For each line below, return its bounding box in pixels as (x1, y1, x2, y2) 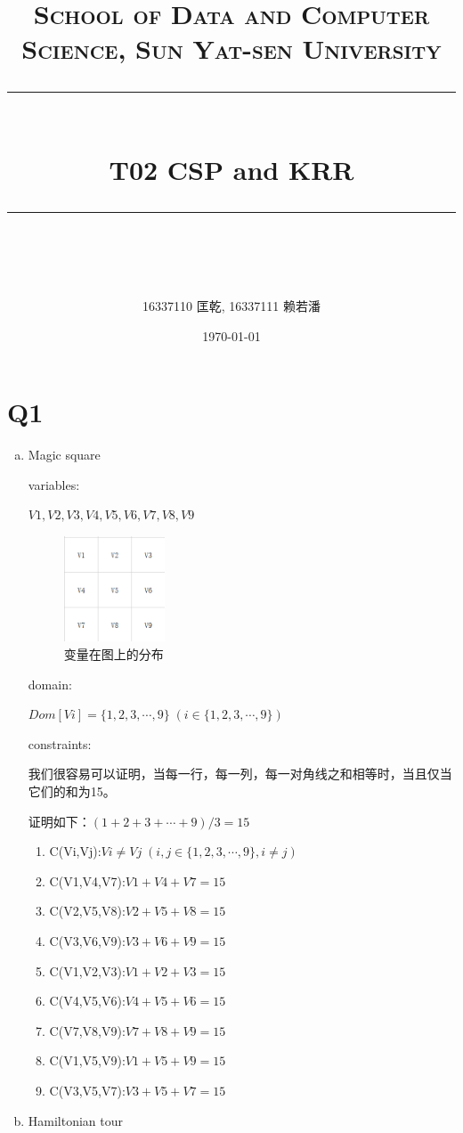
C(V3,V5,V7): (49, 1080, 126, 1099)
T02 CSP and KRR (109, 151, 354, 187)
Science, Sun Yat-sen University (21, 30, 442, 67)
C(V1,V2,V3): (49, 961, 126, 980)
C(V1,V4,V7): (49, 871, 126, 890)
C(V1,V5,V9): (49, 1051, 126, 1070)
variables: (28, 475, 80, 493)
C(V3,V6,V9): (49, 931, 126, 950)
